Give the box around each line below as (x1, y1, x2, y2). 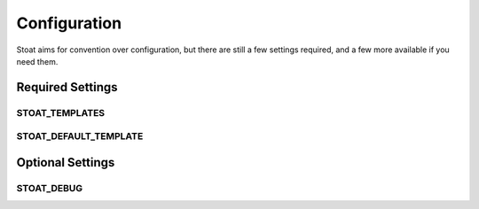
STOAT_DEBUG (16, 182, 83, 194)
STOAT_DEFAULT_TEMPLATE (16, 130, 144, 143)
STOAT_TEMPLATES (16, 106, 106, 119)
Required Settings (16, 80, 119, 95)
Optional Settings (16, 155, 115, 170)
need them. (16, 56, 59, 66)
